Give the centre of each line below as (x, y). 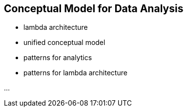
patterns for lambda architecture (75, 73)
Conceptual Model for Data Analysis (94, 9)
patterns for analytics (58, 58)
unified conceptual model (64, 43)
